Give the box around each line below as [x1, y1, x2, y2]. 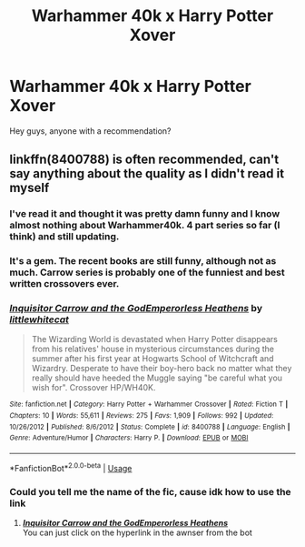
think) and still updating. [9, 230, 120, 243]
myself [9, 180, 50, 196]
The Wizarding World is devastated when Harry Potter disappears [31, 334, 279, 345]
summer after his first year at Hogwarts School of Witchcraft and [31, 353, 274, 364]
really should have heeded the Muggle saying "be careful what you [31, 372, 283, 383]
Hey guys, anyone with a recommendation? [9, 125, 172, 137]
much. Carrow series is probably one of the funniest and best [9, 266, 285, 279]
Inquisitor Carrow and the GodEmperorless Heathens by [9, 302, 263, 315]
